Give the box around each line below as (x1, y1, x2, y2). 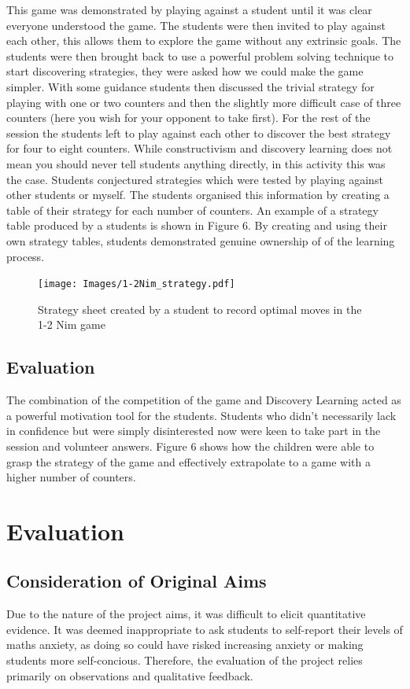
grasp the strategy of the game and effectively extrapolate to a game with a (6, 453, 371, 470)
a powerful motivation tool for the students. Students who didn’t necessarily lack (6, 407, 397, 423)
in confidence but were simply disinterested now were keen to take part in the (6, 422, 381, 439)
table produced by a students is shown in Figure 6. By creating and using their (6, 217, 387, 234)
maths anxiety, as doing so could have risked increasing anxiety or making (6, 636, 364, 653)
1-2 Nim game (38, 316, 105, 333)
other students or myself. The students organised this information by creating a (6, 186, 390, 203)
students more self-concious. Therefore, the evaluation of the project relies (6, 652, 363, 669)
